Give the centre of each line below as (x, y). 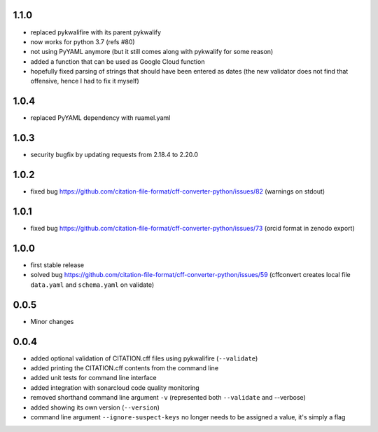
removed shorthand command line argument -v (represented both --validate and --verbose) (168, 398)
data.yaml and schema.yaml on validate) (92, 285)
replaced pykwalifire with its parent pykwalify (96, 32)
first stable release (57, 265)
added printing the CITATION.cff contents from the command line (125, 367)
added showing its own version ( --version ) (95, 407)
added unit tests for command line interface (93, 378)
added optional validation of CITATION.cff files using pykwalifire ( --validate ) (144, 358)
